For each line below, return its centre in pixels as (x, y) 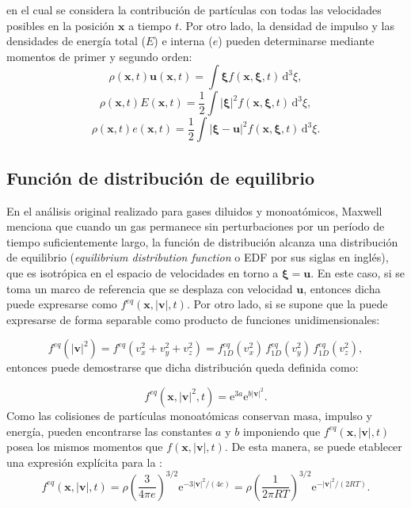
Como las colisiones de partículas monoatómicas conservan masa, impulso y (189, 415)
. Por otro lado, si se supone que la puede (287, 304)
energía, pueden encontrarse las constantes (109, 431)
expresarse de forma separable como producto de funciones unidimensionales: (193, 319)
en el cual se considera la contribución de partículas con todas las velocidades (194, 10)
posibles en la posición (61, 25)
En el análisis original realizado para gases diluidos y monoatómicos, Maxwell (194, 210)
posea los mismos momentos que (85, 447)
